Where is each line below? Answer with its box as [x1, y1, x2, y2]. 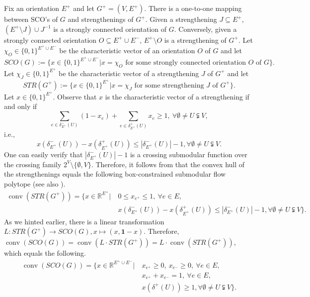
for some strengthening [134, 82, 204, 89]
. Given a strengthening [145, 14, 217, 24]
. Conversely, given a [174, 23, 237, 34]
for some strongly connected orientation [125, 59, 246, 67]
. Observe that [53, 91, 97, 101]
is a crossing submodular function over [130, 149, 247, 159]
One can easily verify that [4, 149, 83, 159]
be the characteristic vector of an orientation [59, 45, 195, 56]
